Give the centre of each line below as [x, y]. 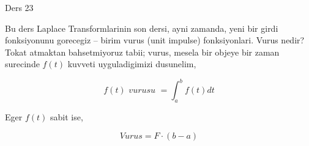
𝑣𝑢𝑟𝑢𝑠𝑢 [142, 91]
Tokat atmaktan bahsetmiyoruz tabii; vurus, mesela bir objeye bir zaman [142, 52]
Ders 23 [19, 7]
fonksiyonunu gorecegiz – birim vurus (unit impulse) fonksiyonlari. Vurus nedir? [155, 40]
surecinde [22, 64]
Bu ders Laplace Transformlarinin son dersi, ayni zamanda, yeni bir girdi [142, 28]
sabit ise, [66, 117]
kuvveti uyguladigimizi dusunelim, [132, 64]
